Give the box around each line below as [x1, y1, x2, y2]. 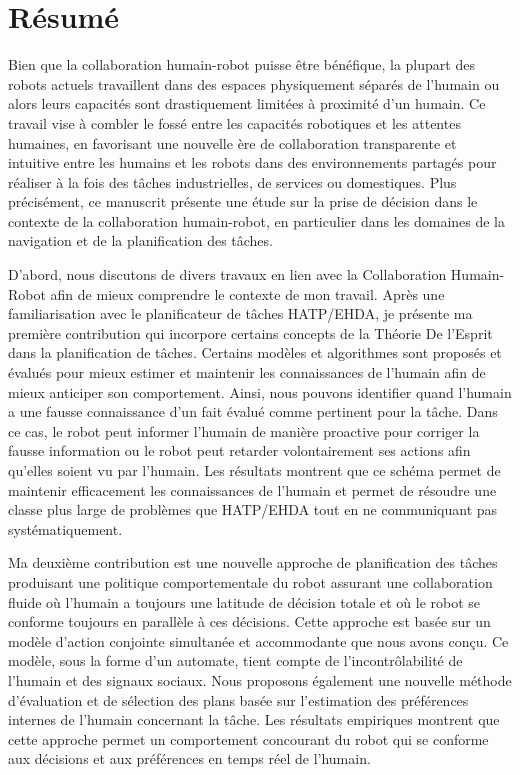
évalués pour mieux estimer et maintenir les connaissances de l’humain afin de [8, 362, 486, 383]
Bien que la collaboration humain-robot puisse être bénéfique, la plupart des [8, 54, 475, 75]
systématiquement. [8, 518, 123, 539]
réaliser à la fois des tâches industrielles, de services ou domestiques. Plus [8, 171, 457, 192]
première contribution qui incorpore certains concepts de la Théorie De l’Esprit [8, 322, 493, 343]
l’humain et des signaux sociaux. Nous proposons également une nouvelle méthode [8, 669, 512, 690]
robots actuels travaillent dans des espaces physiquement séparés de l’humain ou [8, 73, 500, 94]
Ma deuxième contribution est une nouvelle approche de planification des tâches [8, 552, 498, 573]
